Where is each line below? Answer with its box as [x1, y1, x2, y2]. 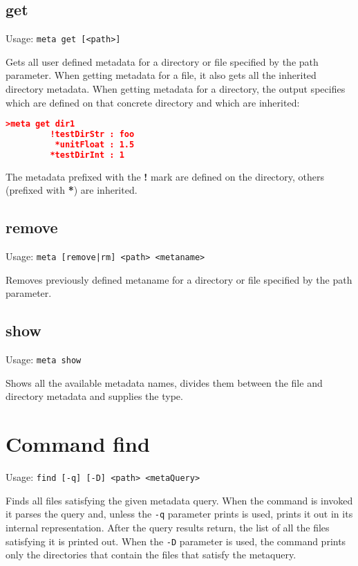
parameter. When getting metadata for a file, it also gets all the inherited [6, 68, 317, 82]
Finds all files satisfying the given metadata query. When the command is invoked [6, 493, 353, 507]
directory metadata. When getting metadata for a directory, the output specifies [6, 82, 346, 96]
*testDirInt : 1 [50, 149, 124, 160]
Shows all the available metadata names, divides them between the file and [6, 375, 323, 390]
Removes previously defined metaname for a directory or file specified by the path [6, 272, 352, 286]
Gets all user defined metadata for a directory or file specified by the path [6, 54, 319, 69]
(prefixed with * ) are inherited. [6, 183, 138, 197]
